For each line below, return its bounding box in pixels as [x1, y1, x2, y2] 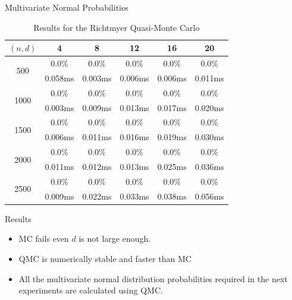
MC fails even [18, 232, 69, 245]
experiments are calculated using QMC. [18, 284, 163, 296]
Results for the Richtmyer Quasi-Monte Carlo [33, 21, 200, 33]
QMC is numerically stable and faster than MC [18, 252, 191, 264]
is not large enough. [79, 232, 151, 245]
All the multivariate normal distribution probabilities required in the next [18, 272, 288, 285]
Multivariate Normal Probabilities [5, 1, 128, 13]
